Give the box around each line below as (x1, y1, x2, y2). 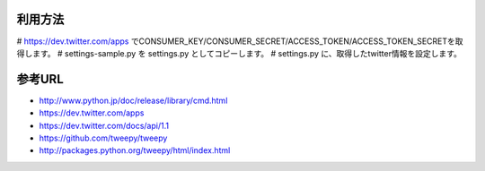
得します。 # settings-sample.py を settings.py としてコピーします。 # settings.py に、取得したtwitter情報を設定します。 (16, 47, 463, 58)
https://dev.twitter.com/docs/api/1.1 (39, 120, 170, 131)
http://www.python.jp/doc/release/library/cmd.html (39, 95, 228, 106)
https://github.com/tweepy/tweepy (39, 133, 168, 143)
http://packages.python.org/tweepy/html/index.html (39, 145, 231, 156)
